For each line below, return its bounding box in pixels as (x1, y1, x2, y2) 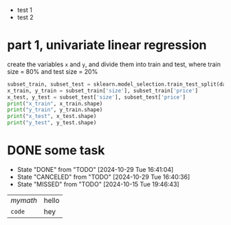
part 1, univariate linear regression (7, 37, 207, 53)
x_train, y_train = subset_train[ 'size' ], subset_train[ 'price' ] (7, 87, 198, 94)
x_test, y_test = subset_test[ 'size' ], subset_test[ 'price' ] (7, 93, 186, 101)
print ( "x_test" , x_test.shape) (7, 113, 97, 120)
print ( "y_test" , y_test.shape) (7, 119, 97, 126)
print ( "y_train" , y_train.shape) (7, 106, 103, 113)
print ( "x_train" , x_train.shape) (7, 100, 103, 107)
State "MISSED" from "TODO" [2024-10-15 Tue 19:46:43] (16, 180, 180, 188)
